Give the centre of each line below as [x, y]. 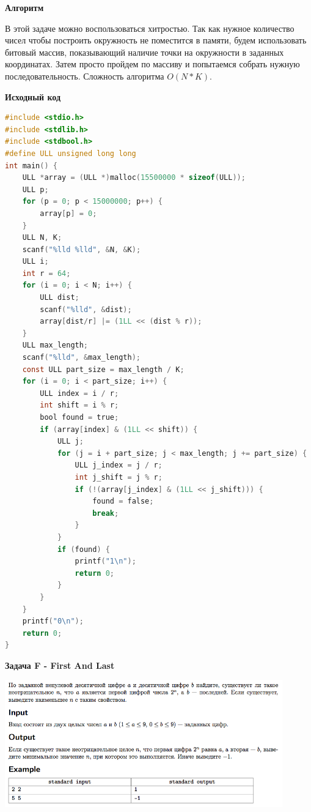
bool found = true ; [79, 417]
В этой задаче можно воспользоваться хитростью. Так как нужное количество [150, 28]
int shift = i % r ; [79, 405]
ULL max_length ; [55, 345]
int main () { [31, 166]
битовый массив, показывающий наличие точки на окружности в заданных [145, 52]
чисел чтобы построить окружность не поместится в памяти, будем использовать [156, 40]
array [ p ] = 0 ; [68, 213]
